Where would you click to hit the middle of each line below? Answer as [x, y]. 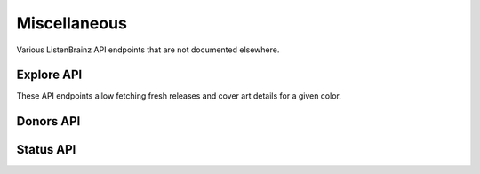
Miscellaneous [72, 23]
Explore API [49, 75]
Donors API [48, 121]
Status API [46, 150]
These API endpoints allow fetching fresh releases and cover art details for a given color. [179, 96]
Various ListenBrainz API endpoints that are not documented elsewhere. [148, 50]
